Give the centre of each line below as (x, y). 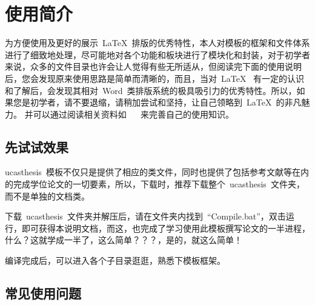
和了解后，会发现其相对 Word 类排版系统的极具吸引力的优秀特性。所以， (151, 90)
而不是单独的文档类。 (47, 196)
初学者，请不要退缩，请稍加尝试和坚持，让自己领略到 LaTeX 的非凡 (166, 102)
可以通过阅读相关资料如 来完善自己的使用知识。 (133, 114)
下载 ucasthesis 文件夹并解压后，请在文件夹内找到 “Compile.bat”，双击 (145, 216)
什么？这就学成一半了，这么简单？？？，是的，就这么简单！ (124, 240)
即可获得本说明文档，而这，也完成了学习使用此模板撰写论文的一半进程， (166, 228)
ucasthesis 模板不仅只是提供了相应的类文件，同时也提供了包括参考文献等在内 (157, 172)
